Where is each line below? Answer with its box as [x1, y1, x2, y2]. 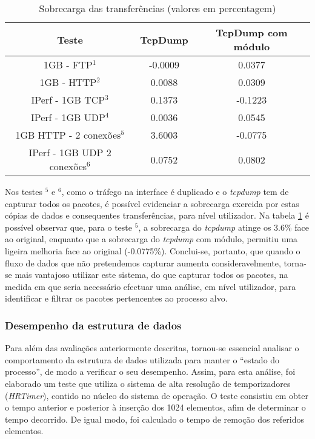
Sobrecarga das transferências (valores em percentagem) [39, 1, 276, 15]
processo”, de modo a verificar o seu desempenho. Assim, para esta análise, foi [5, 365, 296, 378]
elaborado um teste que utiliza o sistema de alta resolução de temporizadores [5, 377, 291, 389]
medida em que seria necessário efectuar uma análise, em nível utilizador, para [5, 280, 296, 292]
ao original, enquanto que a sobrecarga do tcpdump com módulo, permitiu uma [5, 233, 298, 245]
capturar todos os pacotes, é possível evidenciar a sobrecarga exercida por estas [5, 197, 299, 210]
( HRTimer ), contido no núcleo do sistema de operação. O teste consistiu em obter [5, 389, 309, 401]
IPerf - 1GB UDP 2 [28, 145, 111, 159]
